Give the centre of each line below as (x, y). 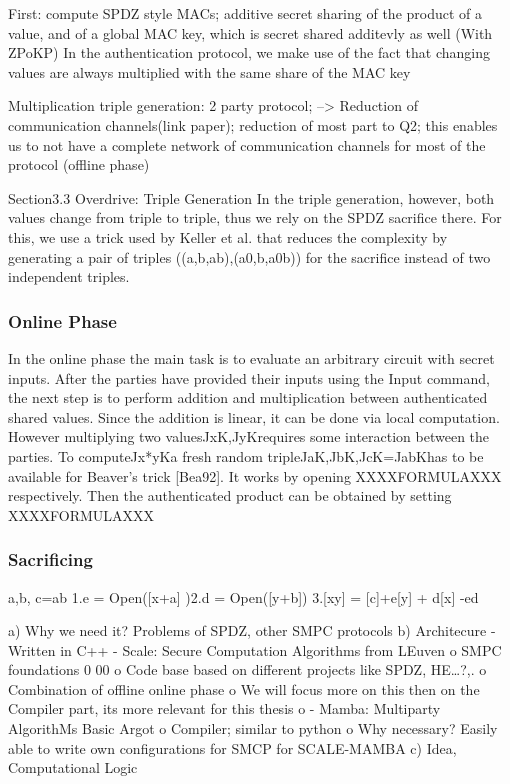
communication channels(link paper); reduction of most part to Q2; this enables (253, 124)
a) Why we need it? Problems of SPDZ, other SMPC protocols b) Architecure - (252, 630)
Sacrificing (50, 559)
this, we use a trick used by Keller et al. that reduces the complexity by (228, 236)
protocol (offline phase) (79, 164)
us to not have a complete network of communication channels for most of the (247, 144)
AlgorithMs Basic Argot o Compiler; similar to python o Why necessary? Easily (253, 728)
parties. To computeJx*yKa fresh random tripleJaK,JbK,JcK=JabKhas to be (246, 455)
